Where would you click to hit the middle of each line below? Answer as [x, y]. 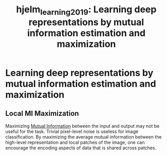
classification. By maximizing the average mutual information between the [83, 136]
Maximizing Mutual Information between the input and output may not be [82, 126]
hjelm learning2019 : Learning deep [86, 10]
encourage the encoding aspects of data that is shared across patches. [81, 148]
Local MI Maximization [42, 114]
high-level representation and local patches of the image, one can [75, 142]
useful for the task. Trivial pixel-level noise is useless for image [72, 131]
